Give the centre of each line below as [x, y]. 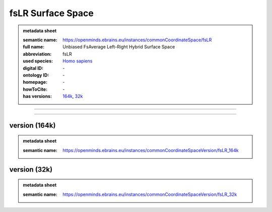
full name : [34, 47]
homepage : [35, 82]
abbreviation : [37, 54]
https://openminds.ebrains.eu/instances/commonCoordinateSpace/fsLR [137, 40]
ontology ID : [36, 75]
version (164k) [32, 125]
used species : [38, 61]
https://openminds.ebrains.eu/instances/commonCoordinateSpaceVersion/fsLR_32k [150, 194]
